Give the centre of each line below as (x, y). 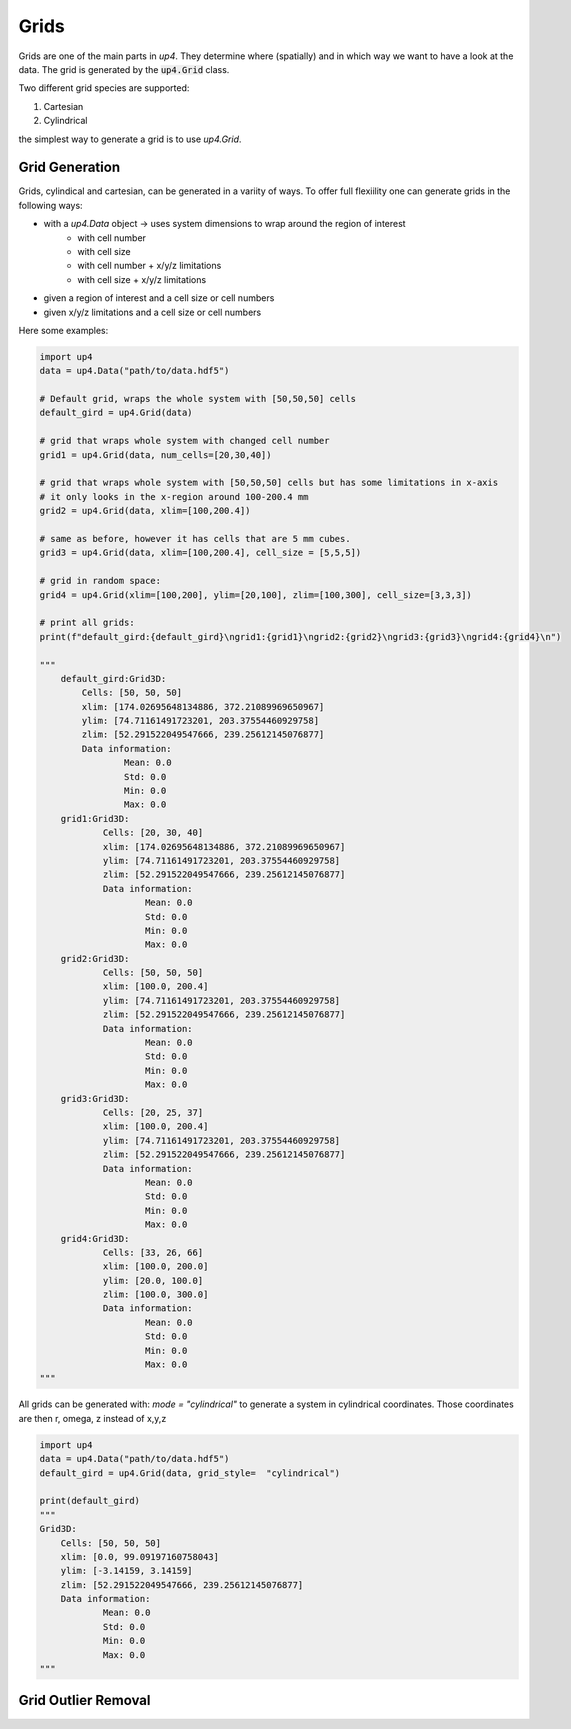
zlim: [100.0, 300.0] (155, 1294)
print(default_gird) (89, 1501)
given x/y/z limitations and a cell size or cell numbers (152, 312)
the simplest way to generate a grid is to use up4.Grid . (130, 139)
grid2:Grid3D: (95, 958)
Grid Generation (69, 167)
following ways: (51, 205)
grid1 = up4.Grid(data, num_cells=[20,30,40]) (155, 454)
